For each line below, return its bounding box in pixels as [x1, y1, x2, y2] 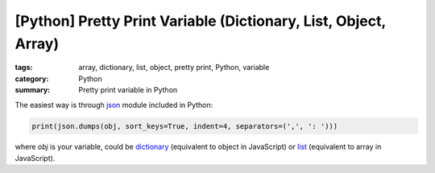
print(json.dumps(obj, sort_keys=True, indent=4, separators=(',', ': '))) [31, 122, 338, 130]
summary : [14, 85, 51, 95]
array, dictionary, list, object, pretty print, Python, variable [78, 63, 270, 72]
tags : [14, 63, 33, 72]
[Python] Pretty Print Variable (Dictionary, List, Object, [14, 12, 386, 30]
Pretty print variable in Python [78, 85, 178, 95]
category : [14, 73, 49, 84]
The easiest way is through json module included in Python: [14, 100, 213, 109]
